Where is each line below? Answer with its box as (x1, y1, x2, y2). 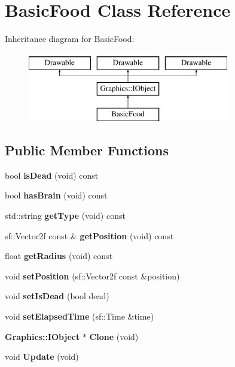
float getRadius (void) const (5, 249, 113, 262)
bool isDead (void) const (5, 169, 99, 181)
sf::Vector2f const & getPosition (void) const (5, 229, 174, 242)
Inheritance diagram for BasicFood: (5, 32, 135, 45)
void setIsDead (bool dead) (5, 290, 109, 302)
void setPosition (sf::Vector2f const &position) (5, 269, 180, 282)
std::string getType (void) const (5, 209, 126, 222)
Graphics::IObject (5, 330, 80, 342)
